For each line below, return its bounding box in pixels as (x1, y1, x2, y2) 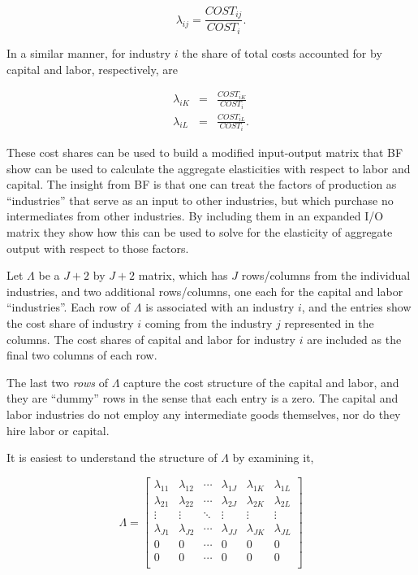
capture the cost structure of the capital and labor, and (123, 373, 399, 390)
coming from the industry (144, 314, 273, 331)
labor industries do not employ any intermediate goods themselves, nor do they (6, 405, 401, 422)
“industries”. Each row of (6, 298, 131, 316)
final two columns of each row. (6, 346, 157, 364)
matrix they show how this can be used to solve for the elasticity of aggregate (6, 224, 393, 240)
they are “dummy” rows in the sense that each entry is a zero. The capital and (6, 390, 399, 407)
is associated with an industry (145, 298, 295, 316)
